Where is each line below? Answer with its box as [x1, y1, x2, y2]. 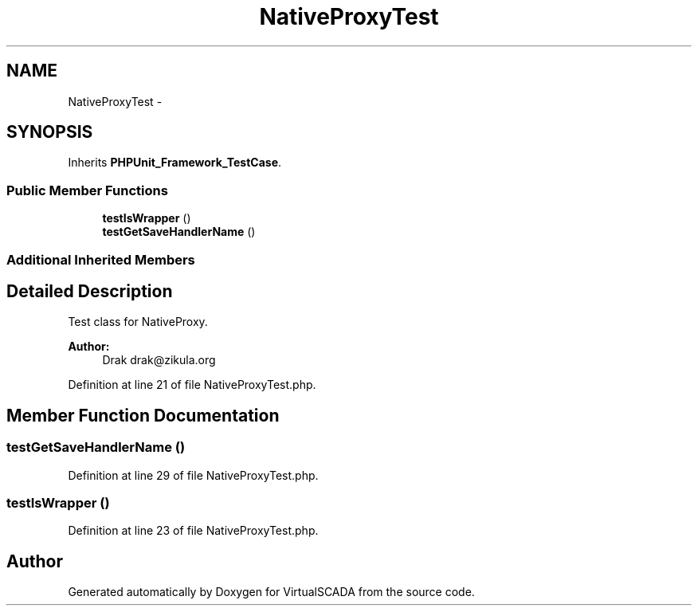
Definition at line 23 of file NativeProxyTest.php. [68, 524, 319, 538]
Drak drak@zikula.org [102, 353, 216, 367]
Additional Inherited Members [6, 251, 195, 268]
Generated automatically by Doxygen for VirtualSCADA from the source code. [68, 585, 475, 599]
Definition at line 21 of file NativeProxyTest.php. [68, 378, 316, 392]
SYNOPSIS [6, 122, 93, 143]
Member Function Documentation [6, 405, 280, 426]
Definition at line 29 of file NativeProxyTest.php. [68, 468, 319, 482]
